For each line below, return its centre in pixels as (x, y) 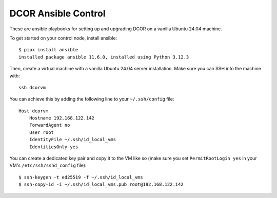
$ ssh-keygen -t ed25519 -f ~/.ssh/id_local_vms (81, 177)
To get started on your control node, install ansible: (63, 38)
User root (41, 132)
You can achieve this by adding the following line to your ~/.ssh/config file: (92, 99)
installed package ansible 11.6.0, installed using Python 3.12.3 (104, 57)
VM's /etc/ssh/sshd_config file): (48, 165)
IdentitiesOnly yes (54, 147)
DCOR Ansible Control (57, 13)
